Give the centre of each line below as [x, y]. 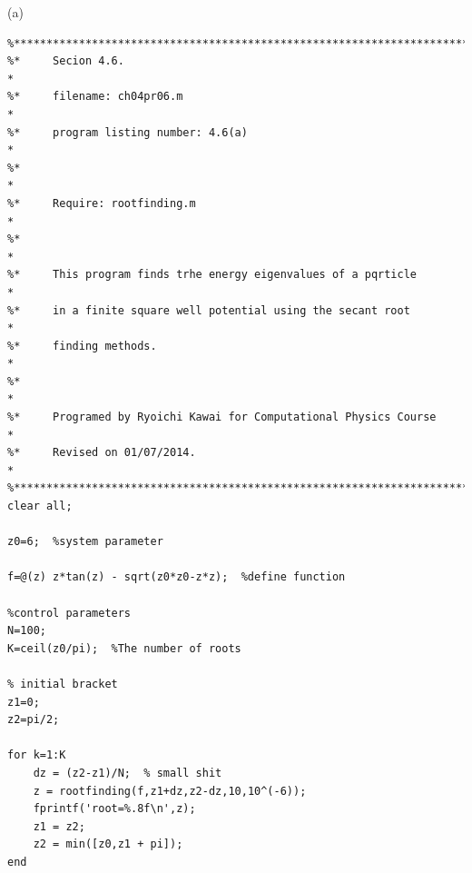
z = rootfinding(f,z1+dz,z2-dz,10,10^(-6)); [170, 791]
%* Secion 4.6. [66, 61]
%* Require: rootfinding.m [102, 203]
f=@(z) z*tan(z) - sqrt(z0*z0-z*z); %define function [177, 577]
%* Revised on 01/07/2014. [102, 453]
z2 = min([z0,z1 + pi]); [108, 844]
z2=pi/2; [34, 720]
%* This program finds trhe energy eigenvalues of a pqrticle [212, 275]
